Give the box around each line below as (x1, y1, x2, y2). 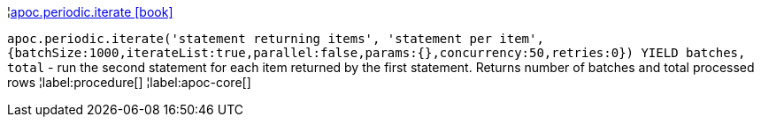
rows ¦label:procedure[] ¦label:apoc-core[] (7, 75, 251, 90)
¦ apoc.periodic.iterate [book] (7, 4, 173, 19)
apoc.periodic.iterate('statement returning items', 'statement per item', (7, 32, 544, 46)
